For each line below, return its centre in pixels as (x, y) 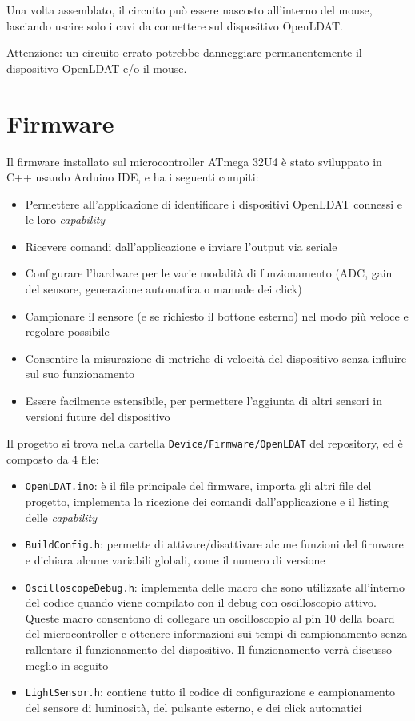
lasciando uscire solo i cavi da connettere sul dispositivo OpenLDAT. (175, 25)
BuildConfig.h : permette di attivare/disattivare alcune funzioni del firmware (214, 544)
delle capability (61, 517)
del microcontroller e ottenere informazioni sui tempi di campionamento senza (216, 633)
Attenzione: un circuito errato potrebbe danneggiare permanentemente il (184, 52)
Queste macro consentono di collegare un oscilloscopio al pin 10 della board (210, 617)
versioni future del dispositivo (98, 416)
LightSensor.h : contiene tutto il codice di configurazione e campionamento (210, 692)
